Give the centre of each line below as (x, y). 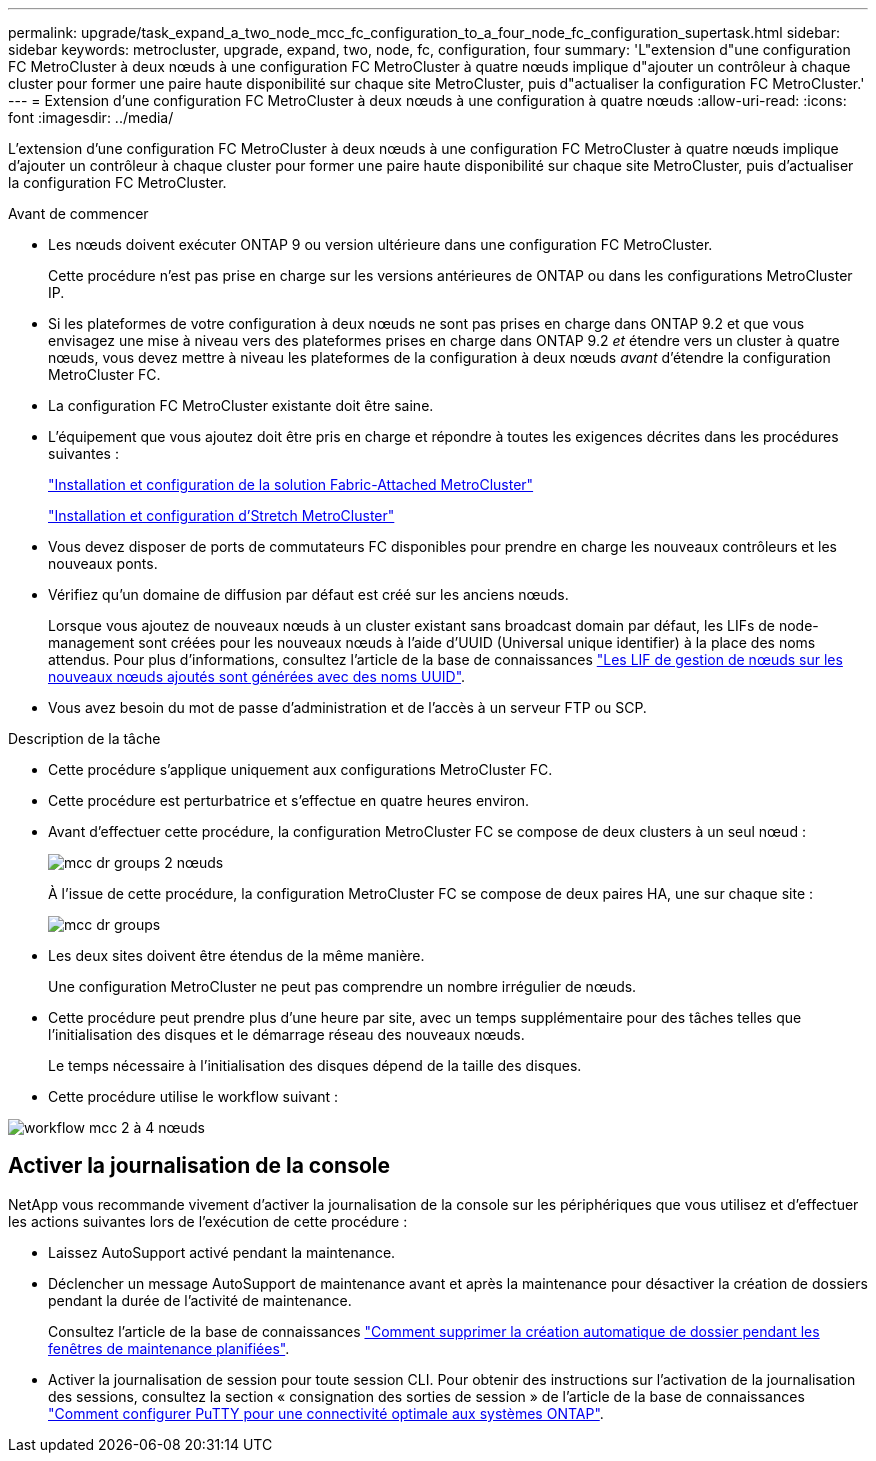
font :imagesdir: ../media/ (91, 117)
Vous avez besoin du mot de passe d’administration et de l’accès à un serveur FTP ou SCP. (347, 707)
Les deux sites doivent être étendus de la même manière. (236, 955)
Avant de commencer (78, 213)
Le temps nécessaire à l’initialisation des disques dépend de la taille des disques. (315, 1065)
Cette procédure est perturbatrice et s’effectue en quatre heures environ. (289, 800)
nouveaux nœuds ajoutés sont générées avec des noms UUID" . (257, 676)
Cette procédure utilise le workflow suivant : (193, 1096)
